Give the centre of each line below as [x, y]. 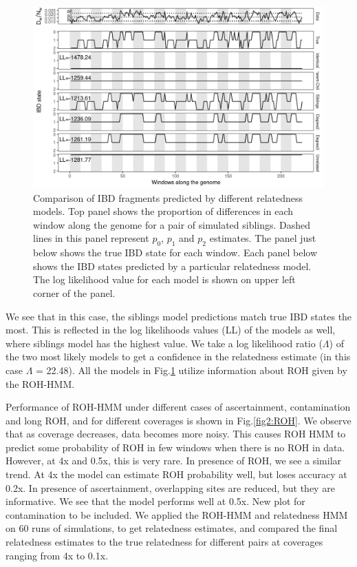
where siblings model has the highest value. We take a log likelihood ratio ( [164, 343]
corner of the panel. [74, 292]
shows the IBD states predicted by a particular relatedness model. [172, 266]
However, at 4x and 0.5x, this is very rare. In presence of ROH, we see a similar [174, 461]
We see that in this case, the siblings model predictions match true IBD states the [179, 316]
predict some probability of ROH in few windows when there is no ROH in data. [175, 447]
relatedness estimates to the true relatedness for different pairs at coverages [164, 542]
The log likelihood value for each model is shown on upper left [164, 279]
